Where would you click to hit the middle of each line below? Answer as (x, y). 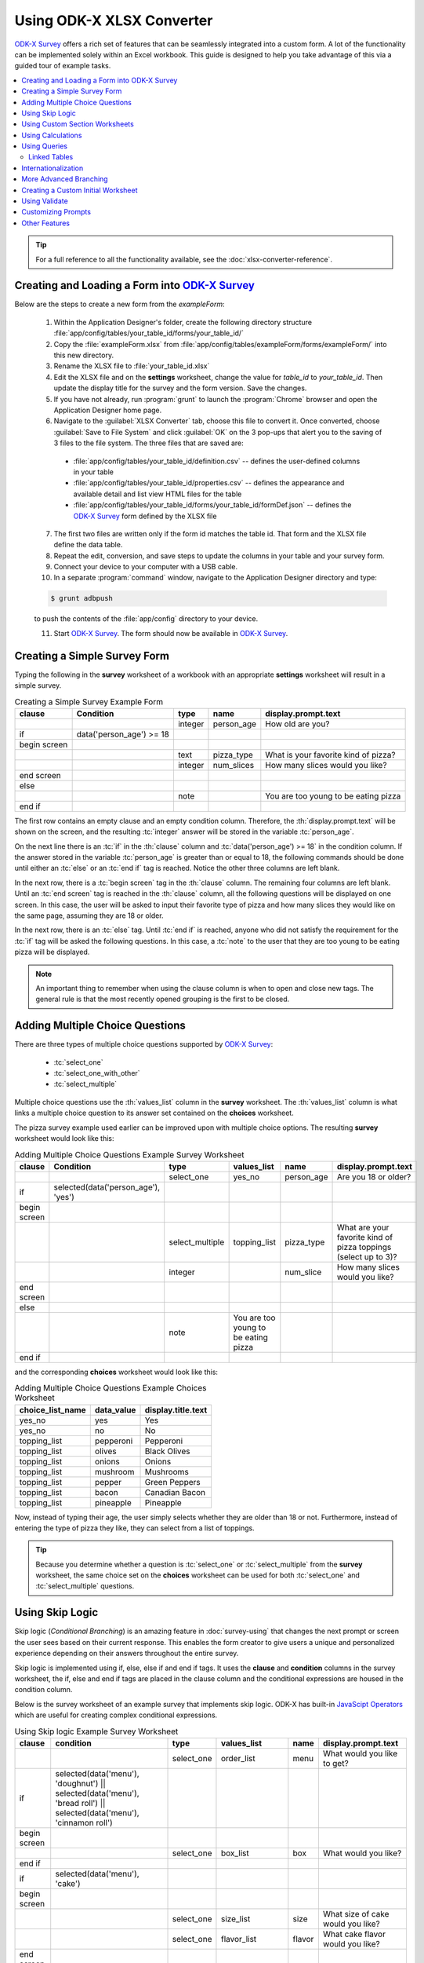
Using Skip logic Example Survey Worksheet (96, 1731)
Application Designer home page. (108, 410)
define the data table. (88, 545)
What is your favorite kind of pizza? (330, 755)
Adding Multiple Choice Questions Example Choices (111, 1388)
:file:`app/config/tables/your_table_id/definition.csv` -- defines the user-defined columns (217, 461)
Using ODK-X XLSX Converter (114, 20)
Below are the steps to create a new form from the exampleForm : (120, 304)
